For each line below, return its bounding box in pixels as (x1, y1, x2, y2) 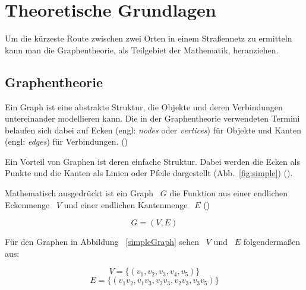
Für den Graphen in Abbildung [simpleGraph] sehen (5, 235, 200, 248)
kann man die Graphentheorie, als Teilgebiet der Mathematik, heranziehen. (5, 43, 279, 56)
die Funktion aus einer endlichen (169, 187, 288, 199)
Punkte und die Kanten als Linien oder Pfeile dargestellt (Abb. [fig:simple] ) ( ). (5, 167, 293, 179)
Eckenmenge (5, 198, 50, 211)
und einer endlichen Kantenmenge (64, 198, 188, 211)
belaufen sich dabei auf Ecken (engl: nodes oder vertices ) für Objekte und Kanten (5, 123, 301, 136)
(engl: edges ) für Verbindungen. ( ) (5, 135, 128, 148)
